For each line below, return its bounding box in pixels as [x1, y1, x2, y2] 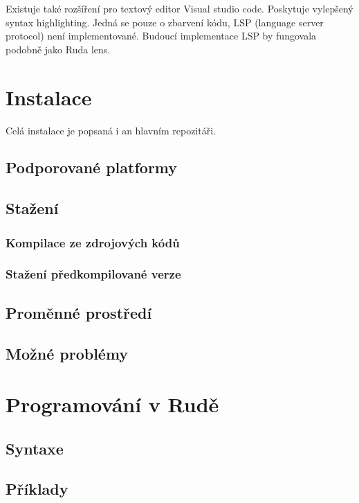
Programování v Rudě [6, 390, 219, 418]
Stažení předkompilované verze [6, 265, 181, 283]
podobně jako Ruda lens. [6, 42, 111, 56]
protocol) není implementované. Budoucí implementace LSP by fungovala [6, 28, 317, 43]
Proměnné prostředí [6, 301, 152, 323]
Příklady [6, 478, 68, 500]
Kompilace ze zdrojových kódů [6, 233, 180, 251]
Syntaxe [6, 437, 64, 459]
